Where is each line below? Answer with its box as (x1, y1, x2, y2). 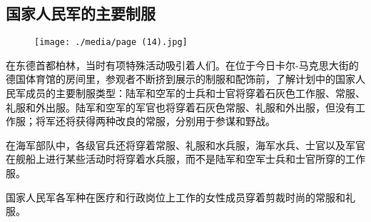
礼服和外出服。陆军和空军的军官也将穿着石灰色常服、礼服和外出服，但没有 (6, 99, 355, 114)
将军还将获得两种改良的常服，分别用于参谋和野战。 (35, 113, 275, 128)
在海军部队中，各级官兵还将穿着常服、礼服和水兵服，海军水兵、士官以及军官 (6, 137, 365, 152)
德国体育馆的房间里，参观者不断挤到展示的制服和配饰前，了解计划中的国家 (6, 71, 355, 86)
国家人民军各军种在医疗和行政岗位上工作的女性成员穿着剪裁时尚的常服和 (6, 189, 345, 204)
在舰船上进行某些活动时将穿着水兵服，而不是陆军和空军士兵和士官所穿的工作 (6, 151, 365, 166)
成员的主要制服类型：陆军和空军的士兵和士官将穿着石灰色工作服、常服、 (25, 86, 365, 101)
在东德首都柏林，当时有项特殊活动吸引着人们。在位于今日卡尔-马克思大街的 (6, 57, 359, 72)
